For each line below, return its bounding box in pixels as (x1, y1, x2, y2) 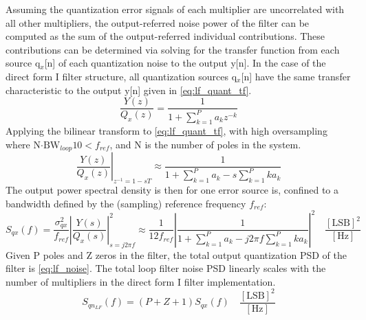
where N (6, 137, 41, 151)
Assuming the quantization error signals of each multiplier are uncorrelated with (6, 2, 345, 16)
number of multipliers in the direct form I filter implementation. (6, 274, 276, 288)
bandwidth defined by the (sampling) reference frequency (6, 196, 246, 210)
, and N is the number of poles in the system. (109, 137, 301, 151)
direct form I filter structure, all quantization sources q (6, 69, 237, 83)
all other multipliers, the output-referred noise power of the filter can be (6, 15, 310, 30)
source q (6, 56, 41, 70)
